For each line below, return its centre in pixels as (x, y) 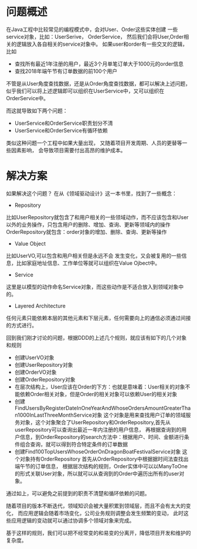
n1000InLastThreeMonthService (53, 415)
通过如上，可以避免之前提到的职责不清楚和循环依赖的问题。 (78, 493)
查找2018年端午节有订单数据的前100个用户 (66, 71)
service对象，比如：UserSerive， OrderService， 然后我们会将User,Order (95, 36)
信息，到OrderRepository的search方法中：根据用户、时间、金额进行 (102, 437)
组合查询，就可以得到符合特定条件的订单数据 (74, 444)
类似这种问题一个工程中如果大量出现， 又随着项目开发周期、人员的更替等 (94, 143)
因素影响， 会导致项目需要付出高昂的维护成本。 (68, 150)
